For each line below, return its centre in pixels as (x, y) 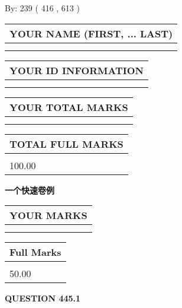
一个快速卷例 (30, 190)
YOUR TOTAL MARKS (69, 107)
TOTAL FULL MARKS (66, 144)
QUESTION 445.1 (43, 298)
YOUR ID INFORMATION (77, 70)
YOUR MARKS (48, 215)
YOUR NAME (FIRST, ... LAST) (91, 33)
